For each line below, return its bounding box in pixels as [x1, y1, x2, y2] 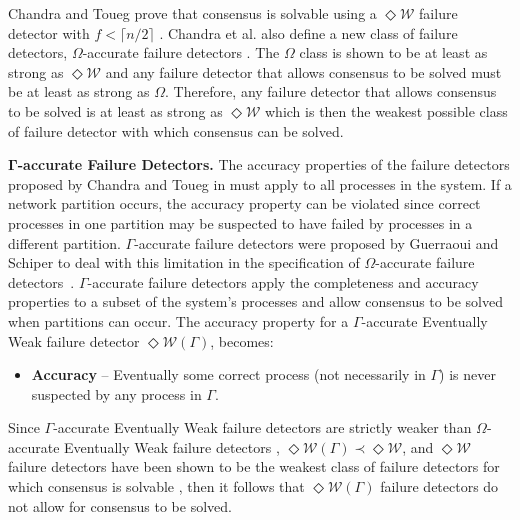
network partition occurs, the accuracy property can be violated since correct [8, 193, 481, 214]
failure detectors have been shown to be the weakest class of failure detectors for [8, 456, 500, 477]
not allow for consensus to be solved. [8, 495, 232, 516]
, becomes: [210, 330, 274, 351]
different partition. [8, 232, 121, 253]
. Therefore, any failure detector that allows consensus [164, 81, 497, 102]
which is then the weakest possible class [265, 100, 508, 121]
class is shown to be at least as [299, 42, 488, 63]
